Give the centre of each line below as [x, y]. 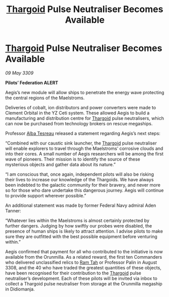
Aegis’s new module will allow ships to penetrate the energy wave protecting [85, 92]
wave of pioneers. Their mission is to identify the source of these [73, 159]
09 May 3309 [19, 73]
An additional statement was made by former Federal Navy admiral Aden [81, 205]
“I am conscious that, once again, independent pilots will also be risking [80, 174]
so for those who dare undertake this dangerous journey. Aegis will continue [84, 190]
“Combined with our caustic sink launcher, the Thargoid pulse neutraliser [81, 143]
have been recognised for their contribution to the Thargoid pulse [73, 273]
